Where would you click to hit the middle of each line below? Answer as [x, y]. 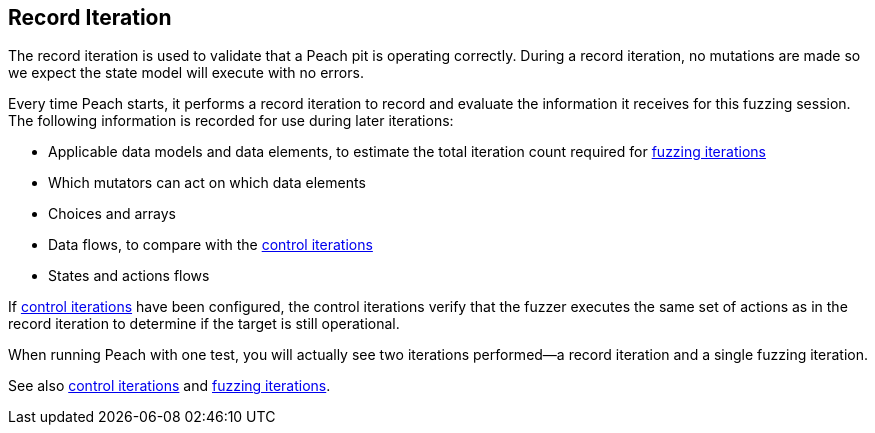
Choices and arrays [112, 214]
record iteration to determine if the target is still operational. [204, 324]
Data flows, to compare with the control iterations [210, 245]
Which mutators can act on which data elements [207, 183]
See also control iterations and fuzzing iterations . [169, 386]
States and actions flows [129, 276]
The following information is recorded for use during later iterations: [231, 121]
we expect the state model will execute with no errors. [186, 73]
